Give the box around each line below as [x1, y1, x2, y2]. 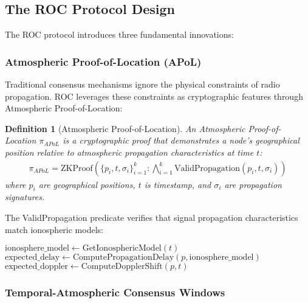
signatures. [5, 190, 45, 203]
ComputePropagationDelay [72, 253, 174, 262]
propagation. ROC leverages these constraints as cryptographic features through [5, 89, 303, 102]
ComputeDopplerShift [81, 262, 163, 271]
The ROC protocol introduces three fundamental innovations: [5, 28, 234, 41]
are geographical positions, [38, 178, 135, 190]
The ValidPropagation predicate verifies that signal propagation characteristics [5, 211, 298, 223]
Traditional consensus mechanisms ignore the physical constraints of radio [5, 78, 280, 91]
